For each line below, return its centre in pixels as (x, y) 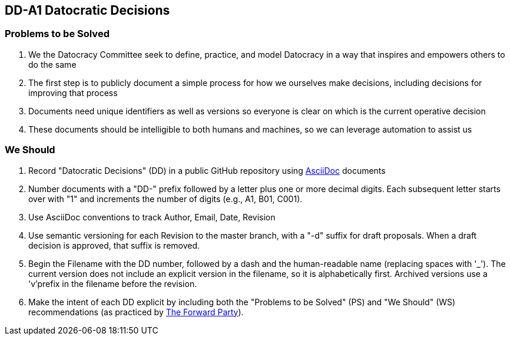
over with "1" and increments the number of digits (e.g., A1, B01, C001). (165, 199)
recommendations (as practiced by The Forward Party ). (136, 312)
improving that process (73, 93)
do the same (52, 64)
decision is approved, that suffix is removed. (114, 245)
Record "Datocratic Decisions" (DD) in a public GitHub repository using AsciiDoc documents (207, 170)
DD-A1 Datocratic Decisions (87, 10)
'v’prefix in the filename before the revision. (113, 283)
